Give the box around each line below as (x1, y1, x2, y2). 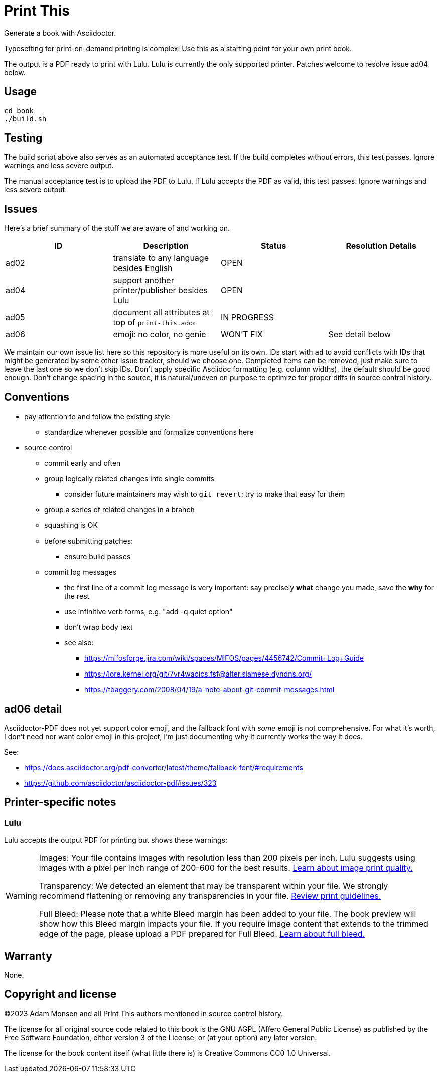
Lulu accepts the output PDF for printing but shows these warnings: (4, 836, 227, 845)
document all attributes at (113, 307, 210, 318)
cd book (4, 106, 34, 115)
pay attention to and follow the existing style (24, 412, 170, 421)
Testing (4, 131, 43, 145)
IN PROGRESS (221, 312, 274, 323)
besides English (113, 263, 173, 274)
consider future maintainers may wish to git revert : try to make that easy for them (64, 490, 345, 499)
